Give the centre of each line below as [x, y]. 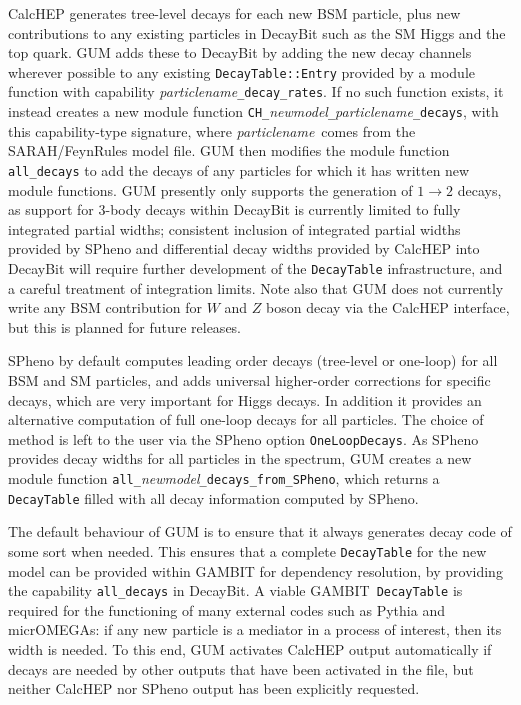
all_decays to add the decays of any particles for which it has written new [239, 169]
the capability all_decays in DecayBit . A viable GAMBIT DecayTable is [235, 590]
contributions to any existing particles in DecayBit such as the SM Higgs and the [257, 32]
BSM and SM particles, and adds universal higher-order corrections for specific [249, 380]
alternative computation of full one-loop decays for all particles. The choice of [246, 419]
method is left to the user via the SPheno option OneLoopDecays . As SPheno [243, 438]
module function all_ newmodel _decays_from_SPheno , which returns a [224, 478]
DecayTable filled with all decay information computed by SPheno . [213, 497]
